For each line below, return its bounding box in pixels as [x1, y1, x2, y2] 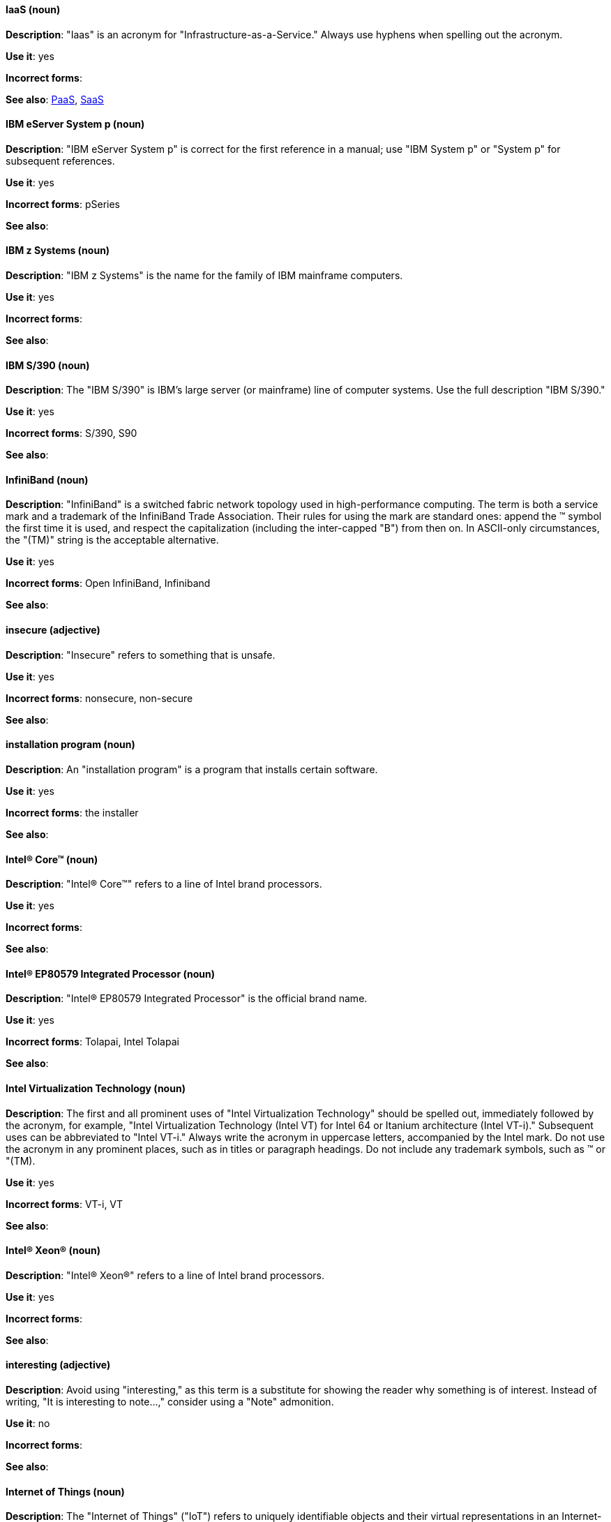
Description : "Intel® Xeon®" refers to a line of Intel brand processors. [6, 1269, 325, 1281]
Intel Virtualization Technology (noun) [6, 1082, 186, 1094]
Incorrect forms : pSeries [6, 197, 120, 210]
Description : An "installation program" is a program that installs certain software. [6, 763, 378, 775]
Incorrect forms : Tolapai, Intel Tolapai [6, 1036, 179, 1048]
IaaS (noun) [6, 3, 61, 15]
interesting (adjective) [6, 1359, 111, 1371]
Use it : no [6, 1417, 50, 1430]
